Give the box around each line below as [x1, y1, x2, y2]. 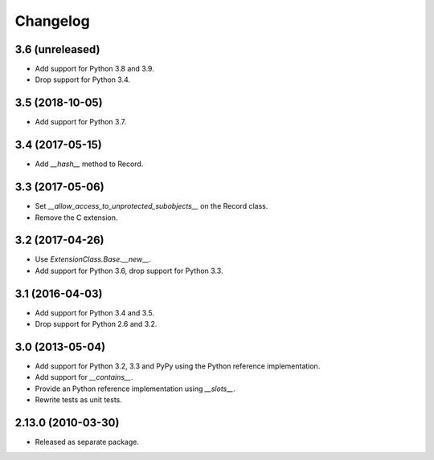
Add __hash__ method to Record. [35, 159, 144, 169]
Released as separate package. [35, 438, 140, 447]
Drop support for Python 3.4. [35, 75, 131, 84]
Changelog [14, 12, 90, 30]
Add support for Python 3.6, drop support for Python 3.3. [35, 266, 223, 275]
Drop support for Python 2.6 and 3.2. [35, 320, 158, 329]
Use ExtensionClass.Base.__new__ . [35, 254, 152, 264]
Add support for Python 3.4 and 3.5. [35, 307, 154, 317]
